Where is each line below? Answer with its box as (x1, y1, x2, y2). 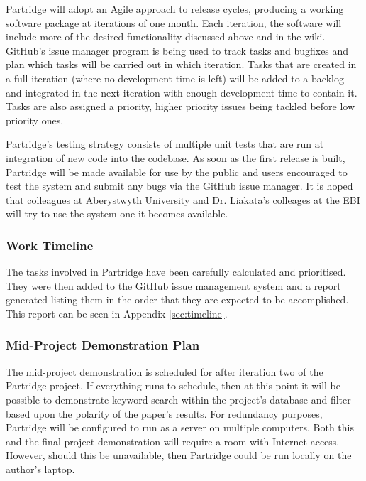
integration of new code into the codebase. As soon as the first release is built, (6, 150, 345, 165)
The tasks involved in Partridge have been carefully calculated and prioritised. (6, 264, 346, 279)
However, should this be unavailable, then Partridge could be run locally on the (6, 448, 352, 463)
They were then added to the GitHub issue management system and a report (6, 278, 341, 293)
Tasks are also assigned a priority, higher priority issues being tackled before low (6, 99, 355, 114)
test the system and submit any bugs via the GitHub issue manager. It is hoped (6, 178, 353, 193)
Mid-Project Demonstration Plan (6, 336, 200, 354)
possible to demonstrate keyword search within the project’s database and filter (6, 391, 351, 406)
